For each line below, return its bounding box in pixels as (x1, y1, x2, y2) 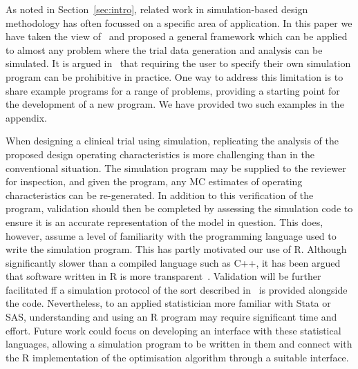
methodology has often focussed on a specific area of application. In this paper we (6, 15, 352, 30)
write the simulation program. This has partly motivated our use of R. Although (6, 242, 347, 256)
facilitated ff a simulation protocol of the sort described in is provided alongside (6, 282, 348, 296)
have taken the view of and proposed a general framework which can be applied (6, 29, 348, 44)
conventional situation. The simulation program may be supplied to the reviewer (6, 160, 346, 175)
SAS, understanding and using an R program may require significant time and (6, 310, 337, 324)
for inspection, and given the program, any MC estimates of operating (6, 174, 303, 189)
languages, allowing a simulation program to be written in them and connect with (6, 337, 352, 351)
